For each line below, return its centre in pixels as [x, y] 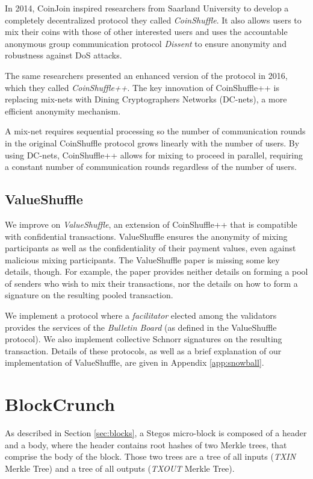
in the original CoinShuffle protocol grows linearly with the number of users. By [152, 142]
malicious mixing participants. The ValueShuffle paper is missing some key [142, 259]
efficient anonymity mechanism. [63, 111]
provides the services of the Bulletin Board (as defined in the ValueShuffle [141, 327]
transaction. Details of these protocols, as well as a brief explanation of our [143, 350]
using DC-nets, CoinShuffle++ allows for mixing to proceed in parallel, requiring [154, 155]
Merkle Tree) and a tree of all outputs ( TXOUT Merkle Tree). [120, 468]
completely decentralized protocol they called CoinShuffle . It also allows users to [153, 20]
